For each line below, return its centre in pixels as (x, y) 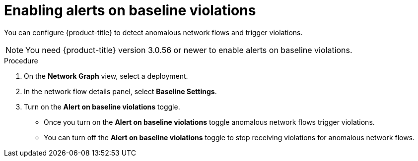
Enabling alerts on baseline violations (130, 10)
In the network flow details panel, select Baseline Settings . (120, 91)
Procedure (21, 60)
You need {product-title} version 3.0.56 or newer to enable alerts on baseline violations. (189, 50)
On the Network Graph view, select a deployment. (106, 76)
